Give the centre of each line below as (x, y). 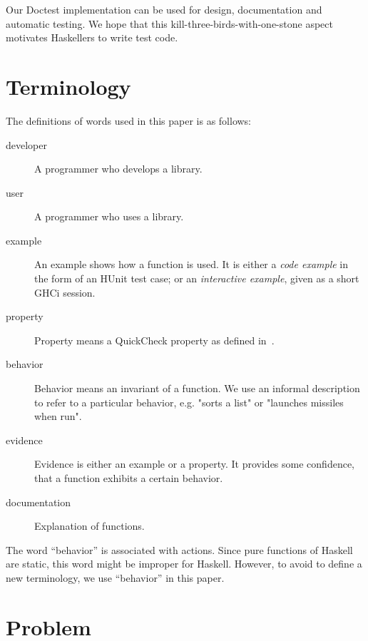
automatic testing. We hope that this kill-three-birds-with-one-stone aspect (169, 23)
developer (26, 144)
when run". (58, 416)
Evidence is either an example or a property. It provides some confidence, (194, 464)
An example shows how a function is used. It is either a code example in (191, 264)
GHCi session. (65, 292)
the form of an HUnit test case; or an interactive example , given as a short (197, 278)
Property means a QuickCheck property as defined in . (154, 340)
